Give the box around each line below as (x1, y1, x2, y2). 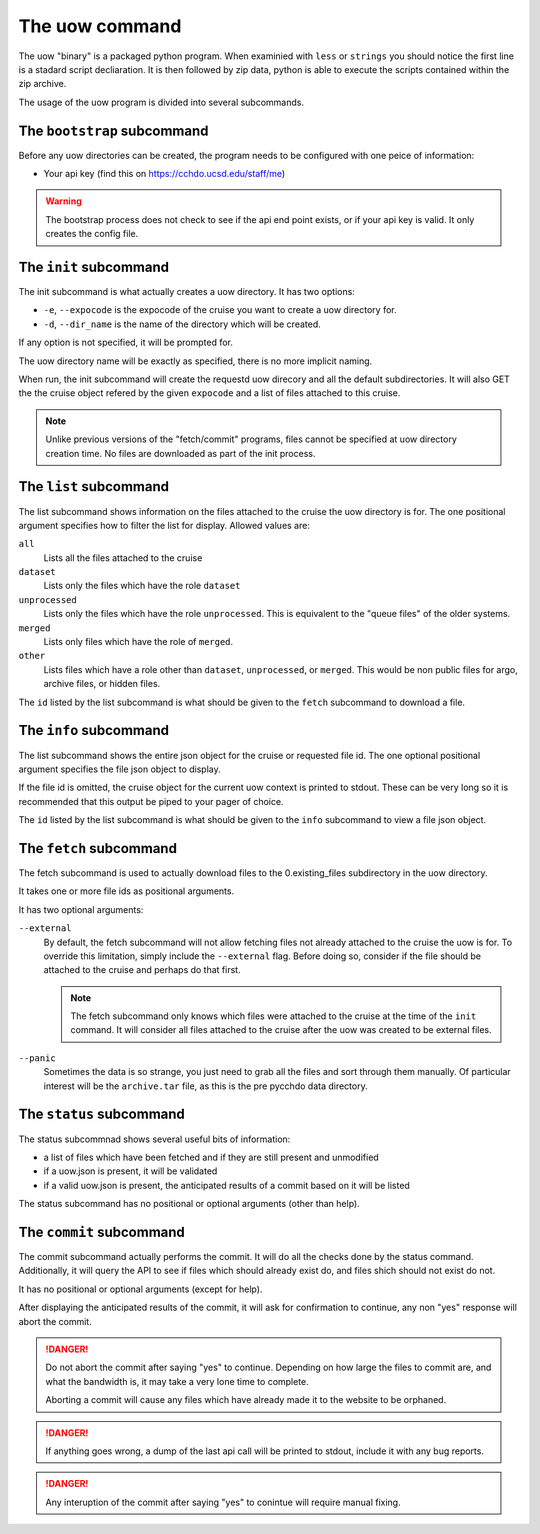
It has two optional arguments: (18, 903, 144, 915)
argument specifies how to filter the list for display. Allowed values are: (18, 519, 310, 531)
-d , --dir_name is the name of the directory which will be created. (43, 318, 322, 330)
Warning (45, 195, 82, 207)
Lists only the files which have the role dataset (43, 580, 241, 592)
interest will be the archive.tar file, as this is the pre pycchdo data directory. (43, 1080, 369, 1092)
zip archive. (18, 78, 67, 90)
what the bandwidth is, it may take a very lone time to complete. (45, 1375, 309, 1387)
